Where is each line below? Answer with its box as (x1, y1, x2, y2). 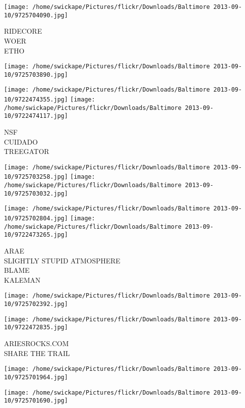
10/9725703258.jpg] (4, 173, 68, 181)
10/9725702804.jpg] (4, 215, 68, 222)
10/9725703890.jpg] (4, 71, 68, 78)
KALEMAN (4, 274, 41, 285)
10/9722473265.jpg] (4, 231, 68, 239)
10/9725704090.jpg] (4, 11, 68, 19)
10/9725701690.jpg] (4, 397, 68, 405)
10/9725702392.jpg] (4, 301, 68, 308)
